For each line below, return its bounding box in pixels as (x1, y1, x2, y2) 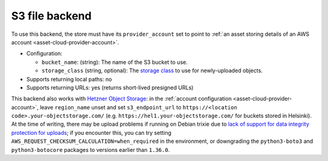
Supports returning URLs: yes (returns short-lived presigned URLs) (26, 84, 194, 91)
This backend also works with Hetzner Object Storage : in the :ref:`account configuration (11, 95, 232, 103)
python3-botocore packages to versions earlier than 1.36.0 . (11, 146, 170, 153)
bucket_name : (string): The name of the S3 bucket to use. (41, 58, 188, 66)
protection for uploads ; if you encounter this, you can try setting (11, 129, 172, 136)
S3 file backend (11, 9, 92, 22)
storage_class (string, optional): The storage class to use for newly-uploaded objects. (41, 67, 263, 74)
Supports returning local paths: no (26, 75, 112, 83)
